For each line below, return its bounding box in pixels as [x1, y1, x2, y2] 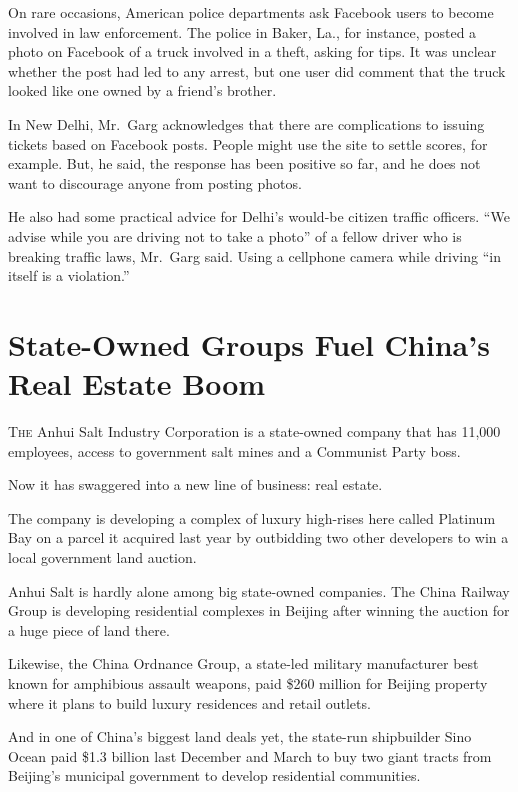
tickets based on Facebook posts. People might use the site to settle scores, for [8, 133, 488, 154]
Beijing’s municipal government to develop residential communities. [8, 765, 421, 786]
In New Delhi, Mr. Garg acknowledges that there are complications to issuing [8, 113, 485, 134]
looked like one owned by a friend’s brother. [8, 80, 277, 101]
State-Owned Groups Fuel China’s [8, 323, 490, 364]
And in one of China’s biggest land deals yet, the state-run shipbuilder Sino [8, 726, 472, 747]
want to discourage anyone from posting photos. [8, 172, 302, 193]
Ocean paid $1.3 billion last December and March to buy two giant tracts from [8, 745, 492, 766]
